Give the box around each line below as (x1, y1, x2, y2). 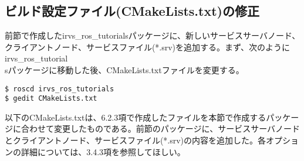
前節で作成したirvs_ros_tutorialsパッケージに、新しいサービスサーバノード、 (5, 29, 300, 42)
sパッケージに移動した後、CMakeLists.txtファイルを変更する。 (5, 63, 244, 76)
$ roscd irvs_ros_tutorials (5, 84, 114, 93)
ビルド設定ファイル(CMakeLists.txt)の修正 (5, 2, 259, 20)
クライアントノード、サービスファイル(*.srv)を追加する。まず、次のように (5, 40, 291, 53)
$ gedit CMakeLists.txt (5, 94, 97, 103)
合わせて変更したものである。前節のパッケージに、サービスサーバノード (21, 122, 300, 135)
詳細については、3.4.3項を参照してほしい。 (21, 145, 185, 157)
